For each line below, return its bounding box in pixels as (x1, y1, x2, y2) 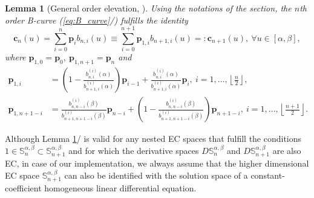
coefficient (5, 182, 42, 194)
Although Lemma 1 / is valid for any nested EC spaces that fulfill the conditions (5, 132, 302, 145)
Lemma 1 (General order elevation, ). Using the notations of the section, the (5, 2, 292, 14)
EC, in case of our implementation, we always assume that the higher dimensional (5, 157, 309, 170)
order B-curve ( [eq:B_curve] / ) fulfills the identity (5, 13, 188, 26)
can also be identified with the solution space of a (64, 168, 248, 181)
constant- (250, 168, 285, 181)
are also (272, 144, 301, 156)
